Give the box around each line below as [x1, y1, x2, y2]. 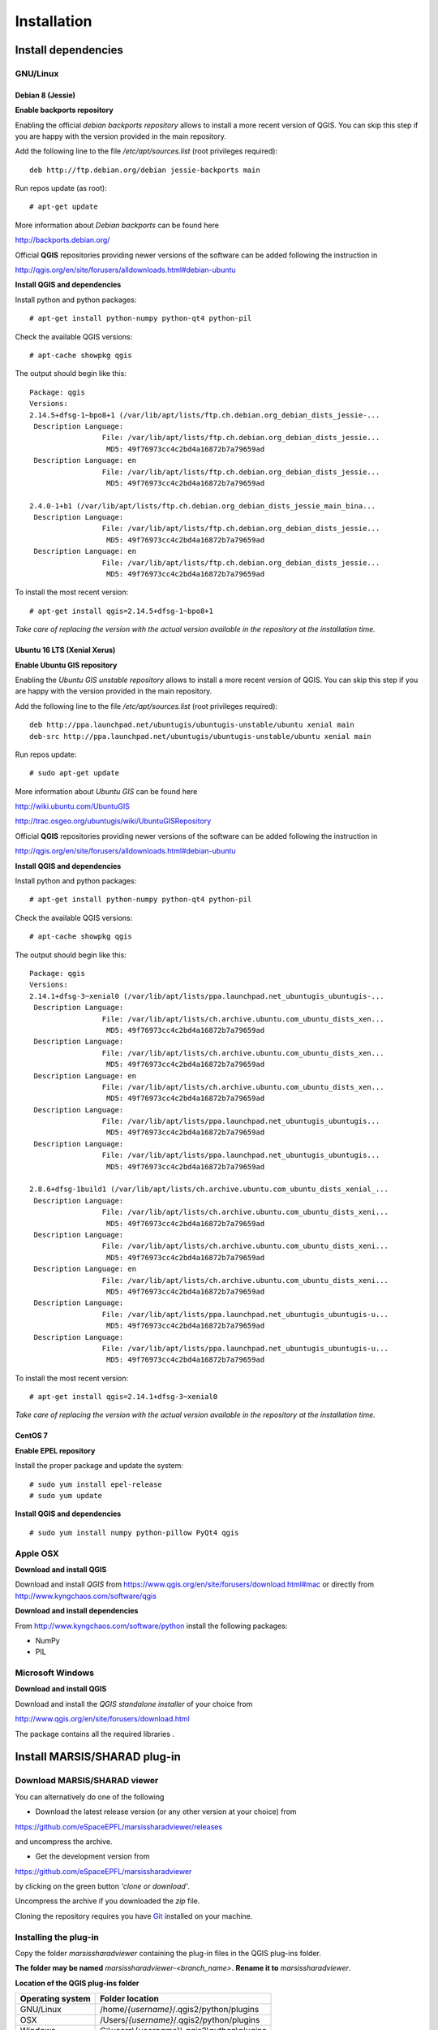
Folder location [100, 1993, 160, 2005]
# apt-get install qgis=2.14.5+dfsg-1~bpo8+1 [29, 606, 214, 615]
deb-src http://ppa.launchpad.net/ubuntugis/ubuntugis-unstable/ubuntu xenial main [29, 732, 372, 741]
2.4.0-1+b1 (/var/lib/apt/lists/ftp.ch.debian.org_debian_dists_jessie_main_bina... [29, 501, 376, 511]
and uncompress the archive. [15, 1836, 113, 1846]
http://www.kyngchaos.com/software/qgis [15, 1591, 157, 1600]
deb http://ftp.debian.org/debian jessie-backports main [29, 165, 261, 175]
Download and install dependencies [15, 1606, 139, 1616]
